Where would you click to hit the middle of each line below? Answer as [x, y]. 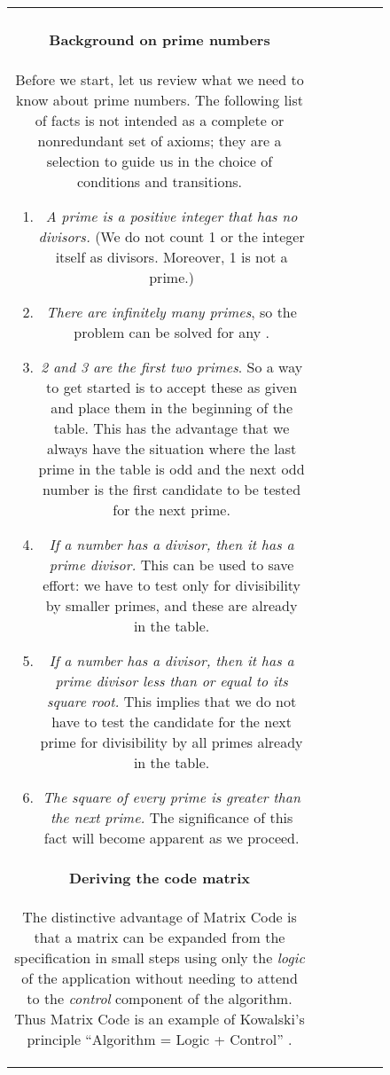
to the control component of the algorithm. [160, 999]
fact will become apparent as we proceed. [172, 837]
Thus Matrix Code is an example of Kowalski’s [160, 1019]
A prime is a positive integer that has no [172, 216]
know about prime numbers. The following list [160, 99]
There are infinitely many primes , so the [172, 311]
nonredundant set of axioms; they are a [160, 140]
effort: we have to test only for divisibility [172, 585]
